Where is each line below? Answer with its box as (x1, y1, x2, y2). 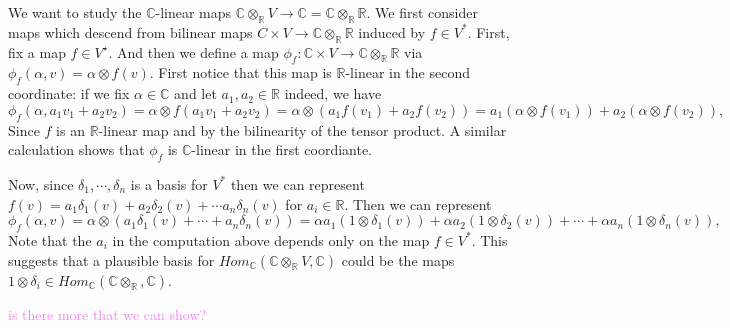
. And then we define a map (108, 41, 279, 62)
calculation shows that (8, 139, 145, 160)
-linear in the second (345, 62, 470, 83)
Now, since (8, 173, 74, 194)
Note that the (8, 229, 92, 250)
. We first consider (366, 2, 478, 22)
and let (174, 83, 217, 104)
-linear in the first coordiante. (191, 139, 373, 160)
